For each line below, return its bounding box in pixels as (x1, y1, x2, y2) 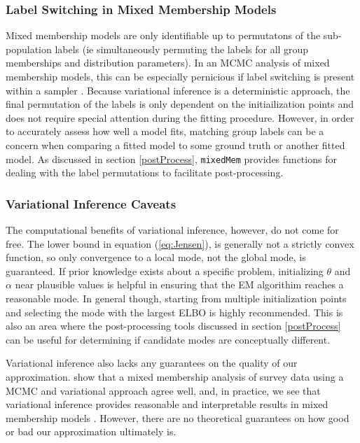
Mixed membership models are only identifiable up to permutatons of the (6, 28, 321, 43)
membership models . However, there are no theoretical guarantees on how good (6, 410, 349, 425)
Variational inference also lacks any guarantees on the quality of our (6, 356, 298, 370)
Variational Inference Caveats (6, 195, 176, 212)
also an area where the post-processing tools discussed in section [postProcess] (6, 318, 341, 333)
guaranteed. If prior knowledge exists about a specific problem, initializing (6, 263, 324, 278)
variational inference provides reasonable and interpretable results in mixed (6, 397, 328, 412)
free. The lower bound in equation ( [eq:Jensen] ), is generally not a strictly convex (6, 236, 354, 251)
